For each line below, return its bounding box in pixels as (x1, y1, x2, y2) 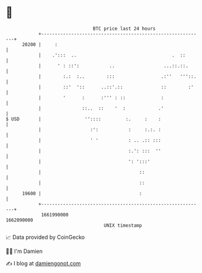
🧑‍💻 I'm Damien (5, 247, 43, 255)
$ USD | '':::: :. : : (5, 116, 162, 122)
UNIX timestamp (103, 222, 142, 229)
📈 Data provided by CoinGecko (5, 233, 85, 241)
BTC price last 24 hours (92, 26, 156, 32)
